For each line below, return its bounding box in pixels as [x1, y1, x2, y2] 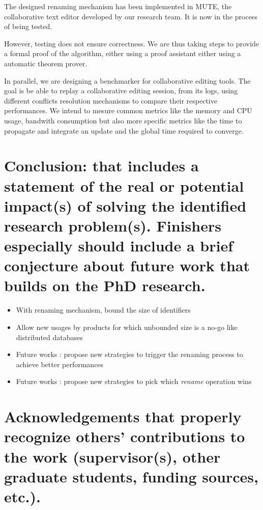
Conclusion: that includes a [4, 155, 199, 176]
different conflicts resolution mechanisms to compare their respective [4, 95, 217, 106]
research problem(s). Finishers [4, 215, 221, 236]
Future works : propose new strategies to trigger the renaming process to [16, 349, 243, 360]
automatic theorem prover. [4, 58, 87, 68]
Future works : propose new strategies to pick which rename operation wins [16, 376, 252, 387]
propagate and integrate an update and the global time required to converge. [4, 125, 244, 136]
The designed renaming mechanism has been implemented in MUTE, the [4, 1, 232, 11]
